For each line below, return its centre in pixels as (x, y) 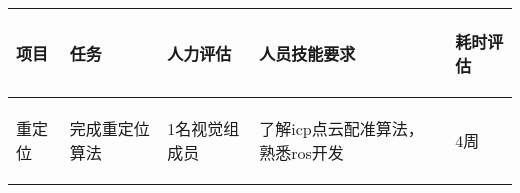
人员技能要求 (307, 53)
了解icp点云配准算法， (341, 128)
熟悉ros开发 (301, 152)
